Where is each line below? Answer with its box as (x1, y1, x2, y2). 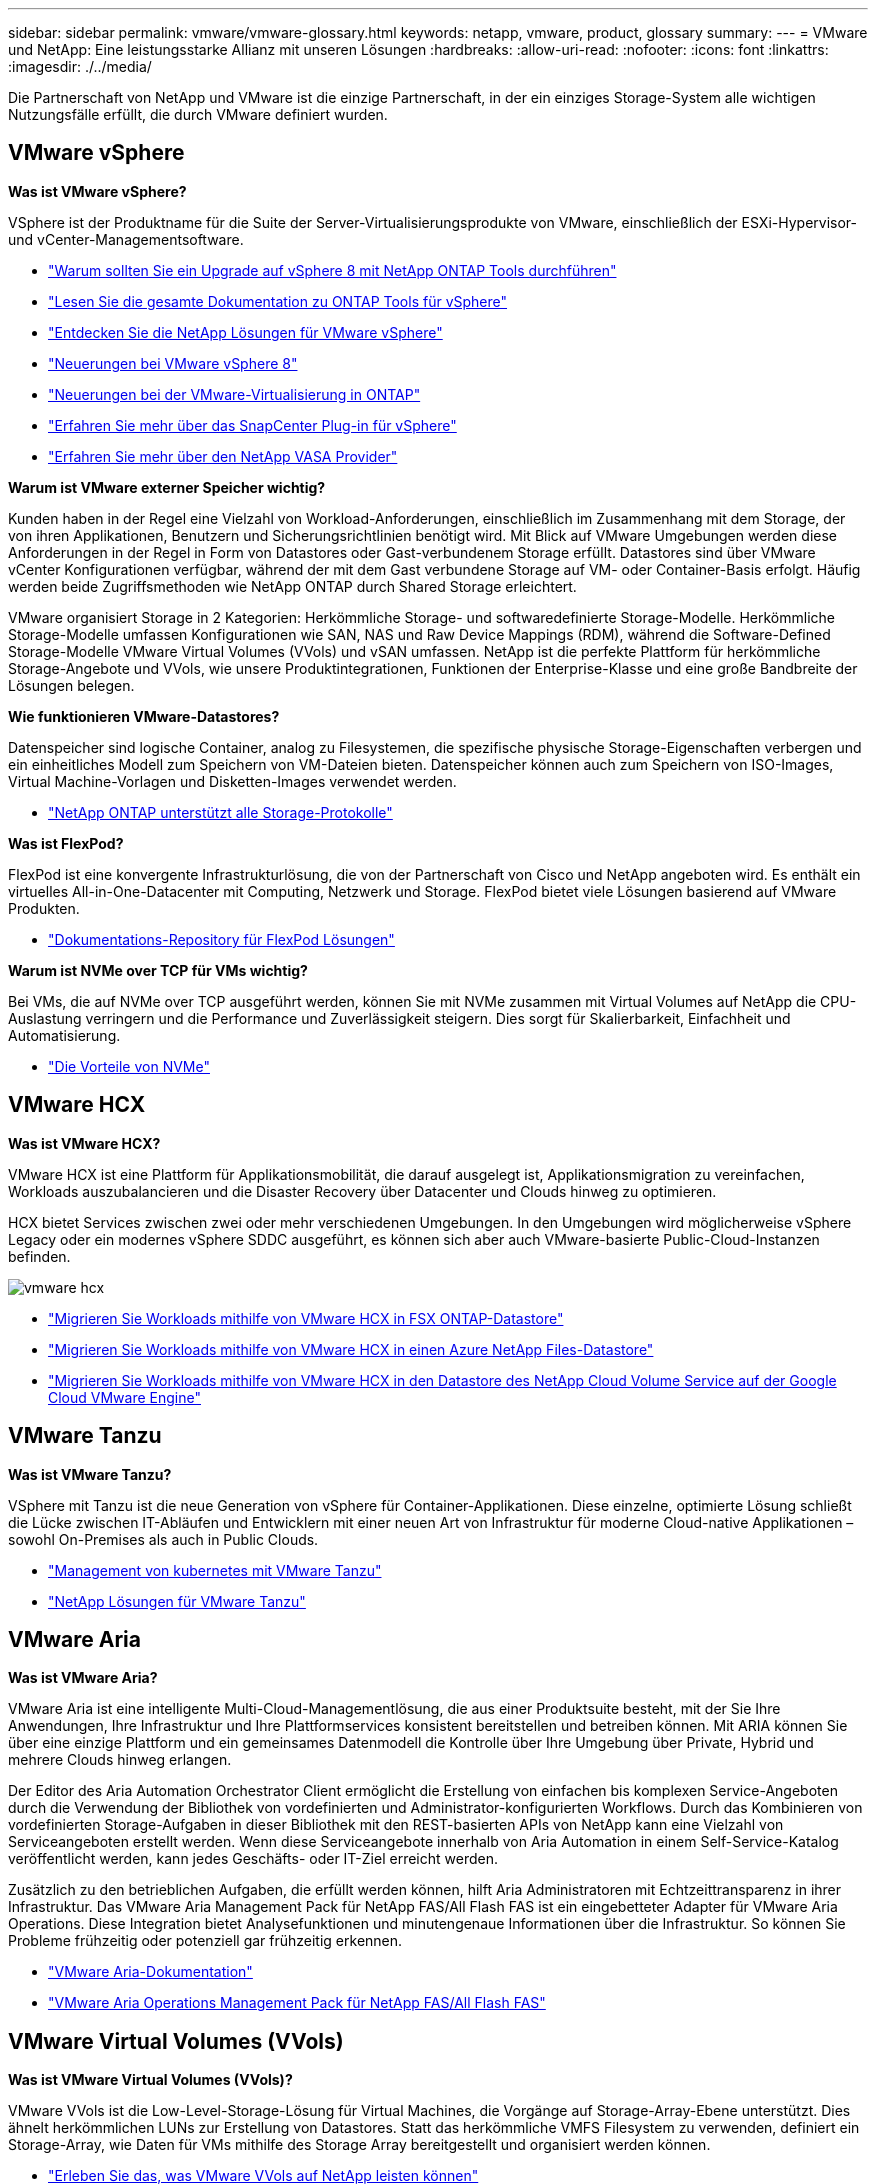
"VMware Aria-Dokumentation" (48, 1963, 253, 1981)
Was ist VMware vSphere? (8, 182, 187, 200)
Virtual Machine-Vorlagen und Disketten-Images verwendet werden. (8, 772, 457, 790)
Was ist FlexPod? (8, 834, 124, 852)
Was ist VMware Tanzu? (8, 1465, 172, 1483)
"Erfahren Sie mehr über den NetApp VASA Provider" (48, 447, 398, 465)
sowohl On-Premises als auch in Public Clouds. (8, 1530, 319, 1548)
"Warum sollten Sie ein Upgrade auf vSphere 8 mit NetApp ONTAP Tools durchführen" (48, 261, 617, 279)
